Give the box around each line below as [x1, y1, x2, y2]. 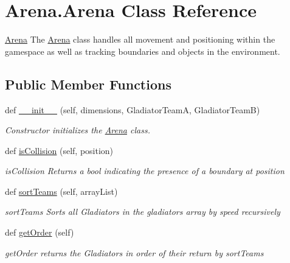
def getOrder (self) [5, 226, 74, 239]
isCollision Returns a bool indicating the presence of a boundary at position [5, 164, 285, 177]
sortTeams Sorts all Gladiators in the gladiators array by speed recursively [5, 205, 280, 218]
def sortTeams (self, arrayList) [5, 184, 118, 197]
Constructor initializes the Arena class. [5, 124, 150, 136]
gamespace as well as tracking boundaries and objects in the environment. [5, 44, 280, 57]
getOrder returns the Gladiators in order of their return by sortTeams [5, 246, 264, 259]
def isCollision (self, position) [5, 144, 114, 156]
